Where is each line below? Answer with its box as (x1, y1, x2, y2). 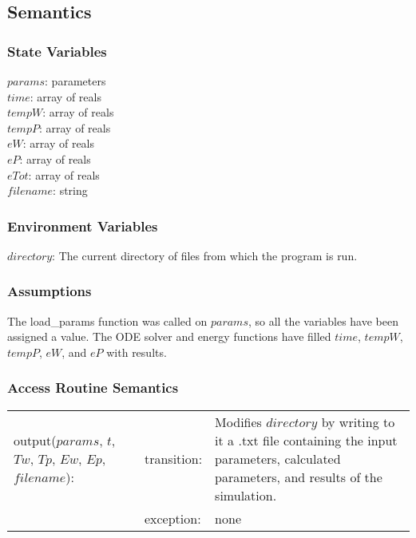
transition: (144, 449, 203, 468)
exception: (144, 508, 201, 528)
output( (14, 430, 57, 449)
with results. (106, 343, 167, 360)
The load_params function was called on (7, 312, 208, 329)
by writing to (321, 412, 395, 431)
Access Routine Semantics (7, 378, 179, 398)
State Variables (7, 41, 107, 61)
